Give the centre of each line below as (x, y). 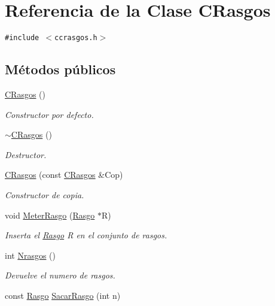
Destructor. (26, 154)
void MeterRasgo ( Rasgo (50, 215)
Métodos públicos (60, 69)
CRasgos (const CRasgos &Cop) (64, 175)
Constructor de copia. (45, 194)
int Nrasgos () (30, 255)
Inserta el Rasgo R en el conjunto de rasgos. (86, 235)
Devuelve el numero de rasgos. (60, 275)
